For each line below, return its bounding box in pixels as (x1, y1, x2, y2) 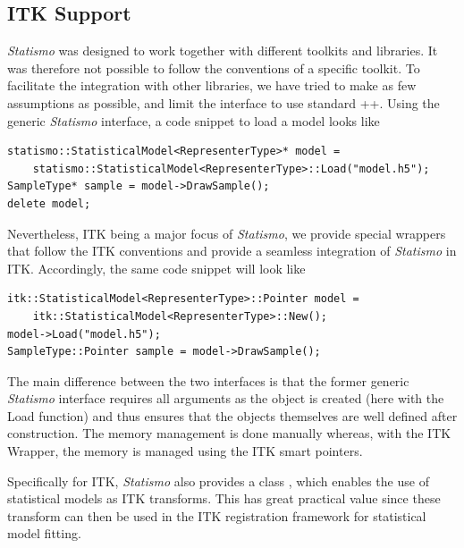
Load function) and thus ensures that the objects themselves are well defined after (7, 406, 458, 425)
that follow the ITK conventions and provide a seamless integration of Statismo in (7, 241, 457, 260)
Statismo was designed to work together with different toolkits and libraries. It (7, 41, 438, 60)
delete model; (7, 197, 91, 210)
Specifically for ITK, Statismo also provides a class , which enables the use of (7, 471, 429, 490)
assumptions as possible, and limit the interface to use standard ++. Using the (7, 93, 440, 112)
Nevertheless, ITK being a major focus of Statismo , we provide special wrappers (7, 223, 446, 242)
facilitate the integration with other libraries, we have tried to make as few (7, 76, 417, 95)
